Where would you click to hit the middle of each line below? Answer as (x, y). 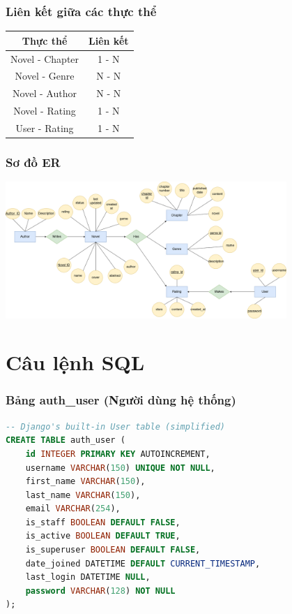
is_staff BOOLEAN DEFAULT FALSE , (103, 522)
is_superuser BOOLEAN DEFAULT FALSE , (113, 550)
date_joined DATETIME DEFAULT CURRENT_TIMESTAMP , (143, 563)
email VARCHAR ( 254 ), (73, 509)
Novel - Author (45, 93)
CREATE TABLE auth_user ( (66, 440)
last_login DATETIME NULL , (88, 577)
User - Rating (45, 127)
